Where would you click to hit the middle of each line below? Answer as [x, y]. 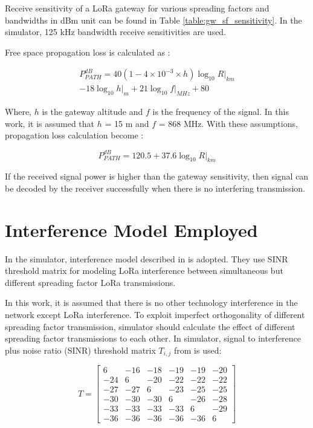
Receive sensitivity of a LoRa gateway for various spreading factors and [137, 8]
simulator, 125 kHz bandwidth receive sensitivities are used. [116, 32]
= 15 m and [127, 123]
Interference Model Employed [131, 229]
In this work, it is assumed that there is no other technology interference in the [151, 303]
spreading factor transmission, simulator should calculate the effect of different [150, 326]
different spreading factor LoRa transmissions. [90, 282]
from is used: [198, 350]
